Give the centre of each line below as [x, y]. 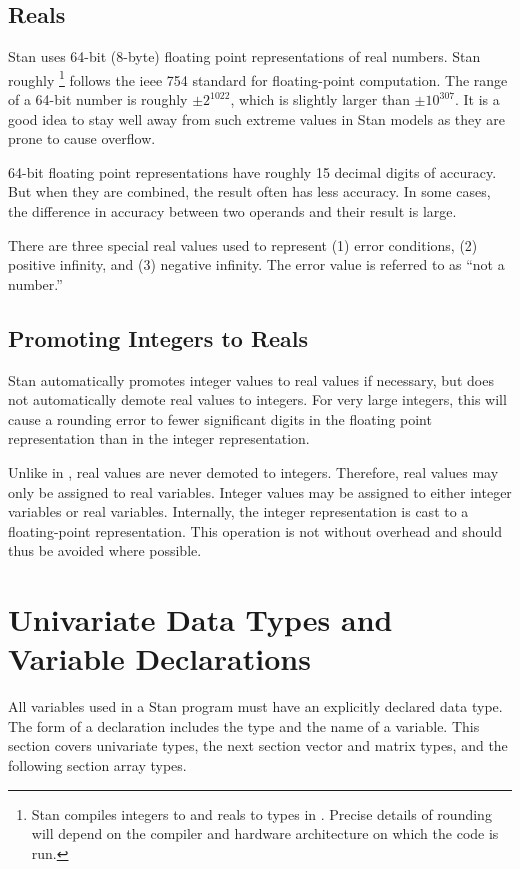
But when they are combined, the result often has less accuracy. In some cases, [249, 191]
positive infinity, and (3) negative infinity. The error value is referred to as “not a [256, 264]
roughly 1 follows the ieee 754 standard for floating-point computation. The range [258, 78]
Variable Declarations [159, 658]
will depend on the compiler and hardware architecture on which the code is [265, 833]
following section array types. [97, 765]
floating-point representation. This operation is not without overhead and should [255, 530]
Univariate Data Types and [200, 619]
